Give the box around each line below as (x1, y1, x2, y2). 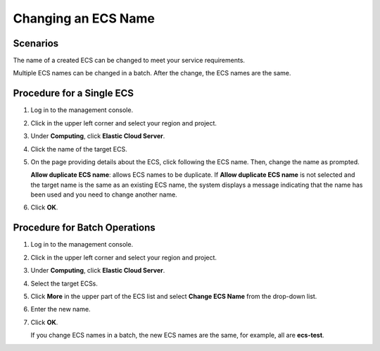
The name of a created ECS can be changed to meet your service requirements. (13, 56, 246, 65)
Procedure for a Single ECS (13, 87, 134, 99)
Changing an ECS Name (13, 11, 155, 26)
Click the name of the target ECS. (30, 144, 128, 153)
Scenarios (13, 37, 59, 49)
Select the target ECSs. (30, 279, 99, 288)
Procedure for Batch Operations (13, 222, 156, 234)
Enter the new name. (30, 305, 91, 314)
